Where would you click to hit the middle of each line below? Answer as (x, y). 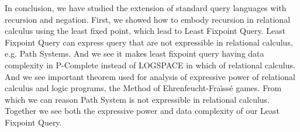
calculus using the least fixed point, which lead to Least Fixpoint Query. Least (145, 31)
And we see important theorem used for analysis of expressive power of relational (150, 76)
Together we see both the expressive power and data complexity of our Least (142, 111)
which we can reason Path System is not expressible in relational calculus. (137, 99)
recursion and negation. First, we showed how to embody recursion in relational (148, 19)
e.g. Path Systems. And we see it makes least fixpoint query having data (135, 53)
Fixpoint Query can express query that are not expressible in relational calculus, (149, 42)
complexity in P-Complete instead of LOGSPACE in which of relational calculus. (150, 65)
